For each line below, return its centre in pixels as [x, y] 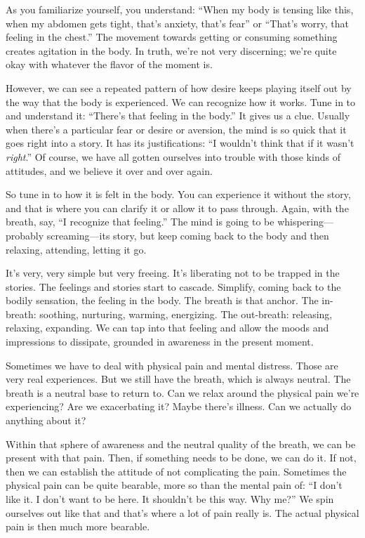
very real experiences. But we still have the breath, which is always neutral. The [178, 379]
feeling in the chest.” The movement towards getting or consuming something [172, 37]
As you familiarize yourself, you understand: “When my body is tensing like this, [180, 9]
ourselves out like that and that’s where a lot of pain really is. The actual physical [182, 512]
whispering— [306, 222]
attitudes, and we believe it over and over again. [109, 170]
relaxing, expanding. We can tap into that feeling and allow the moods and [167, 328]
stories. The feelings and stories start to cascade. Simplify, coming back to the [173, 286]
